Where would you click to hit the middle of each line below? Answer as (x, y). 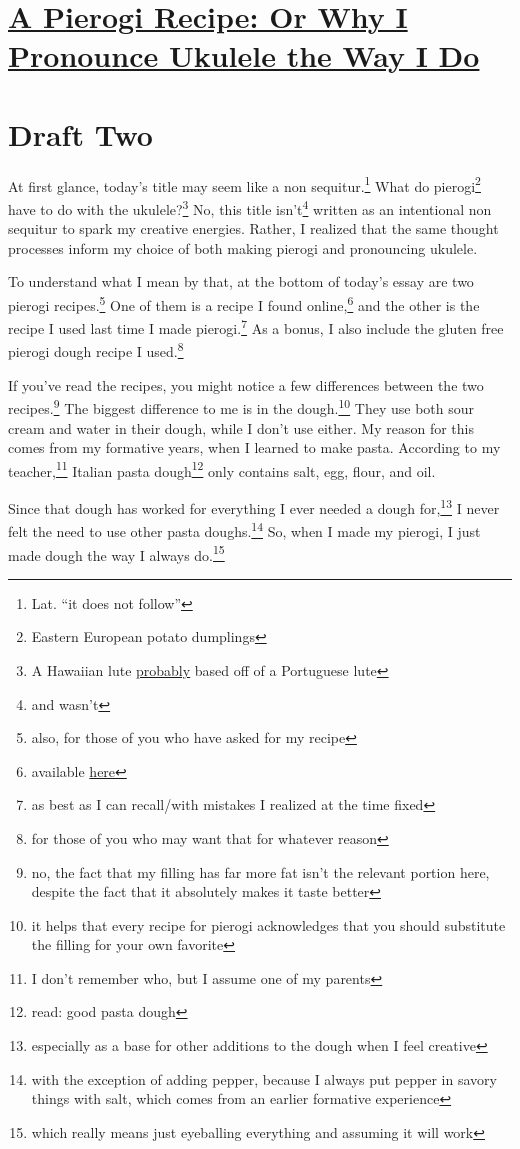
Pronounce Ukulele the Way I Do (244, 55)
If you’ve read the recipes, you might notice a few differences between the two (246, 384)
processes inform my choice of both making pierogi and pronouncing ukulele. (243, 247)
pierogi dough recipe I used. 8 (96, 350)
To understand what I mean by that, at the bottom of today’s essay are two (241, 281)
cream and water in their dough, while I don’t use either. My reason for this (241, 427)
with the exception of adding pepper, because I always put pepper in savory (264, 1078)
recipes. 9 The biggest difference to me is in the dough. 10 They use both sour (241, 406)
